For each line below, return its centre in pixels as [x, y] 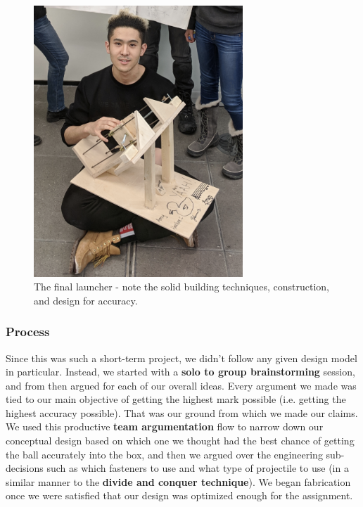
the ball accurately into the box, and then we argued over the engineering [164, 454]
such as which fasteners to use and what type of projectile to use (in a [198, 468]
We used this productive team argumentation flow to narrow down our [165, 426]
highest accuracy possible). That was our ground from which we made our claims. [182, 412]
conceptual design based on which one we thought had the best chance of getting [180, 441]
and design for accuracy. [86, 300]
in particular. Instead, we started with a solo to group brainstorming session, [180, 372]
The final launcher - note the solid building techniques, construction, [181, 287]
